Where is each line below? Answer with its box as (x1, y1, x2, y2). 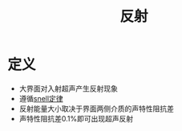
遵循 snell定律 (18, 93, 63, 103)
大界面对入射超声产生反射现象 (18, 84, 118, 93)
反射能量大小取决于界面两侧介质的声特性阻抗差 (18, 104, 174, 113)
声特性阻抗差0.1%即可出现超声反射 (18, 113, 134, 123)
